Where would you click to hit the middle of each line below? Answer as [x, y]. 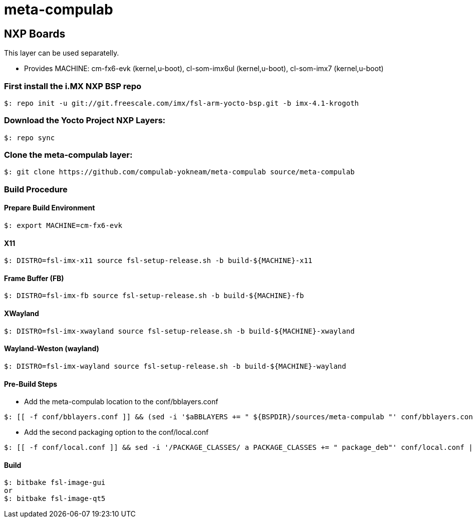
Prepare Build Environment [50, 208]
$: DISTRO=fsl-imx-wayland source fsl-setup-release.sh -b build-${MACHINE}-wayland [175, 366]
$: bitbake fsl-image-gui [55, 483]
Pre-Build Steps [31, 384]
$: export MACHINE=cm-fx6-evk [63, 226]
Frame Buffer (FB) [34, 278]
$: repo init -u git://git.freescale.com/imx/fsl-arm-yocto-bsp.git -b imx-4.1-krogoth [182, 103]
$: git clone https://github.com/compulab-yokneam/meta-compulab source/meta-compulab [179, 172]
